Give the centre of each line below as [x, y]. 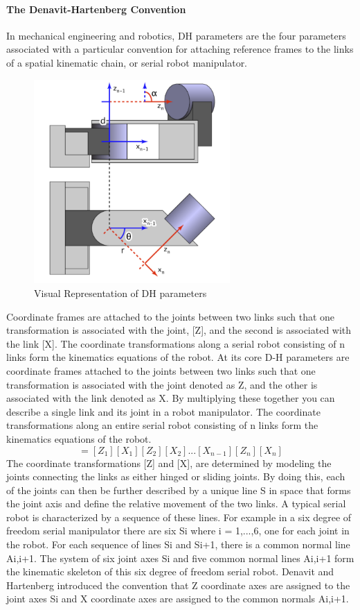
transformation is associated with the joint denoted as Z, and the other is [162, 384]
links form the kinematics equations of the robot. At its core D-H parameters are [178, 357]
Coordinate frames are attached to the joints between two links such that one [171, 316]
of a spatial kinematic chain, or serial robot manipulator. [127, 62]
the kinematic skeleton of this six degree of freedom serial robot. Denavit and [170, 571]
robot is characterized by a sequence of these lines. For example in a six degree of [179, 517]
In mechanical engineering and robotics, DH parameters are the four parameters [176, 35]
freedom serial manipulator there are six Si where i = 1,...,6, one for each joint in [178, 531]
